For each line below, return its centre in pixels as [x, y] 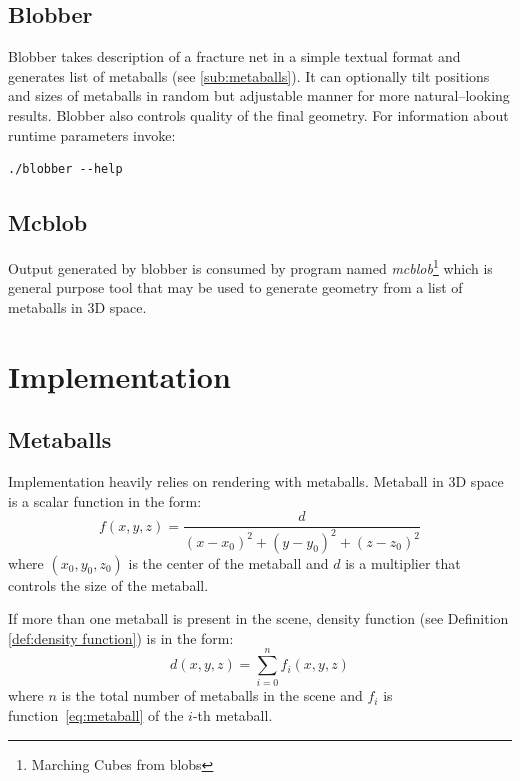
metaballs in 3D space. [77, 306]
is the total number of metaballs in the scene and [212, 695]
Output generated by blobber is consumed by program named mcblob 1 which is [250, 266]
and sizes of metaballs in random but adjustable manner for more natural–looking [259, 95]
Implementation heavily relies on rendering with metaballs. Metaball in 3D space [256, 480]
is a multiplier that [403, 562]
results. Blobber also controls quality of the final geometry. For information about [258, 114]
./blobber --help [65, 169]
